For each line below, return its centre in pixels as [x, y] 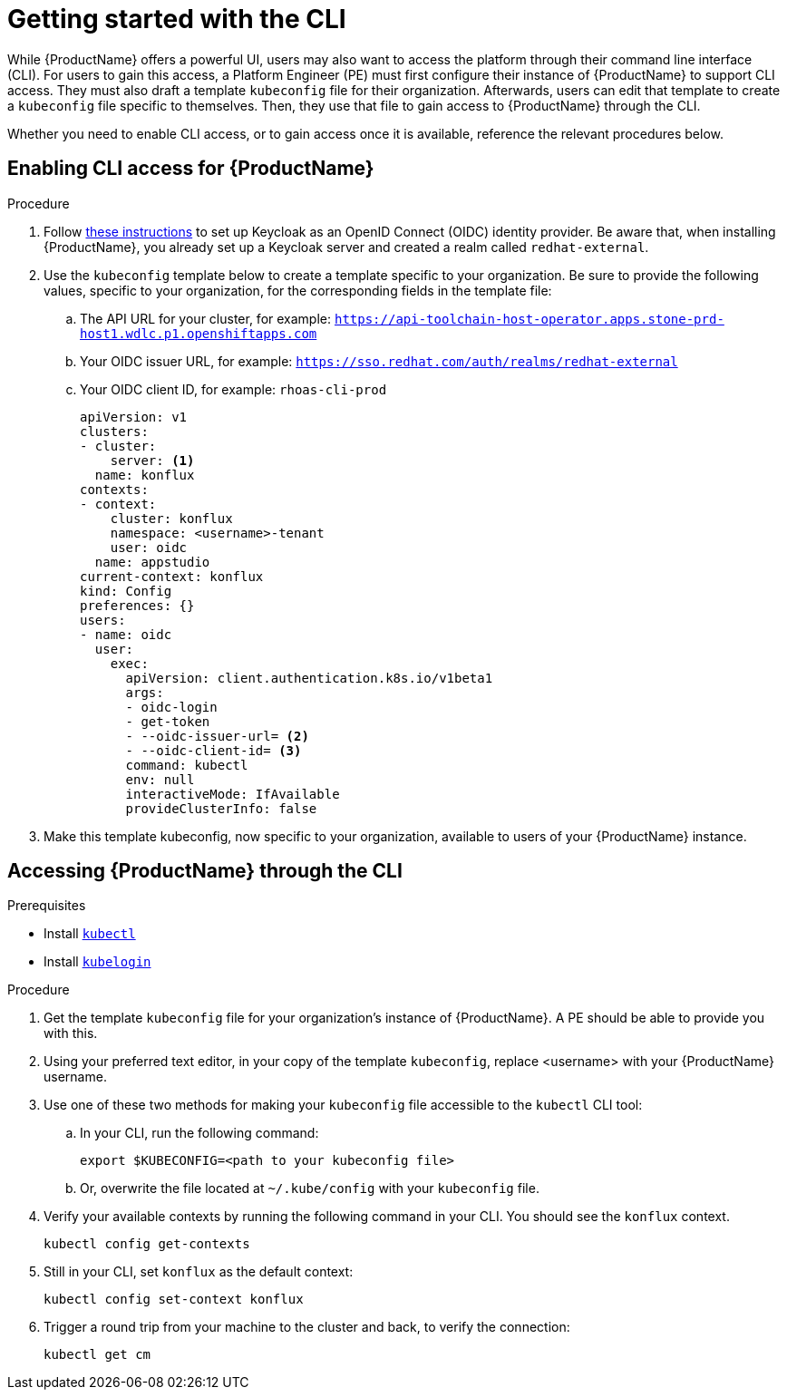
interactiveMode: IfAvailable [233, 794]
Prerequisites [47, 906]
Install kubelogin [97, 962]
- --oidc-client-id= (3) [214, 750]
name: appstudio [152, 562]
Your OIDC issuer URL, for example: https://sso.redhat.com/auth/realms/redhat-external [379, 361]
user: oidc [149, 547]
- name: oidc [126, 634]
